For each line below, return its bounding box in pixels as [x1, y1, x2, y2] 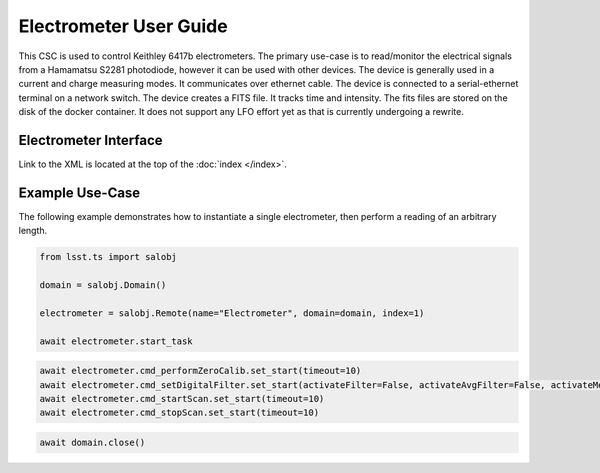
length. [18, 225, 48, 237]
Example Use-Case [18, 184, 141, 201]
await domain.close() [39, 436, 146, 448]
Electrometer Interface [18, 131, 164, 149]
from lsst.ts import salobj [39, 251, 177, 263]
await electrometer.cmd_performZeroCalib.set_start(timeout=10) [39, 365, 362, 377]
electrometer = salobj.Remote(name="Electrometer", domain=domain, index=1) [39, 307, 425, 319]
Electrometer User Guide [18, 15, 229, 37]
